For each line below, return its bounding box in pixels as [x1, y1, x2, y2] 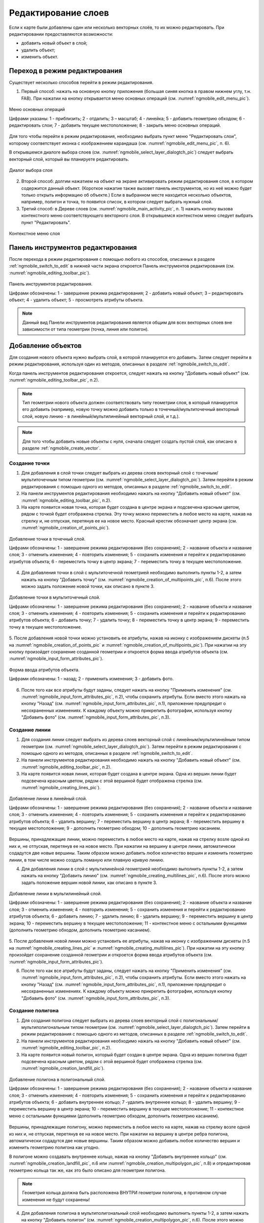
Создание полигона [9, 1007, 59, 1014]
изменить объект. [21, 54, 59, 60]
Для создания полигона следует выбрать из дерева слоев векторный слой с [21, 1018, 182, 1023]
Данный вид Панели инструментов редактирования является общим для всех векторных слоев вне [22, 319, 232, 325]
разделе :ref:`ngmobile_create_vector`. [22, 445, 101, 451]
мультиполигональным [21, 1024, 69, 1030]
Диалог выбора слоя [9, 167, 53, 173]
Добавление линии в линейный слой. [9, 795, 88, 802]
